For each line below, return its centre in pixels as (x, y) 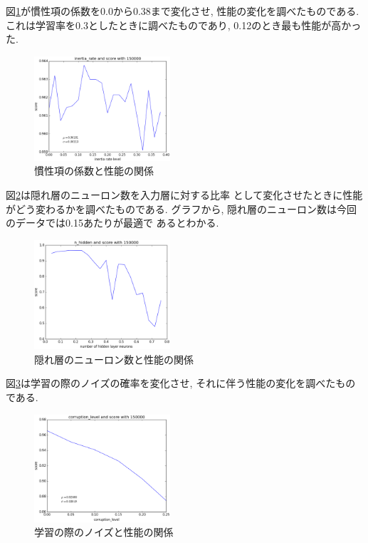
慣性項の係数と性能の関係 (94, 171)
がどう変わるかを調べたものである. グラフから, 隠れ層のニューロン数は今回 (181, 208)
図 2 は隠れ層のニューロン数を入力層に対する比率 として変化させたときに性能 (184, 194)
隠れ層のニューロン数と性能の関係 (114, 359)
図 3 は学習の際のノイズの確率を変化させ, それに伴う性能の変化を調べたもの (181, 383)
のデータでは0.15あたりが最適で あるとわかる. (112, 223)
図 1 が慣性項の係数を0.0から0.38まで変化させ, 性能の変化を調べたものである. (183, 11)
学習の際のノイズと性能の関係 (104, 532)
